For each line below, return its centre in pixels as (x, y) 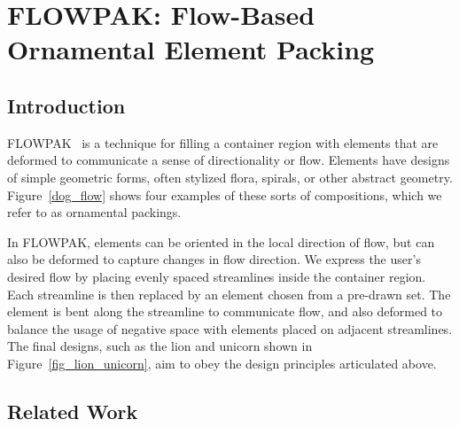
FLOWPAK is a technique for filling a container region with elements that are (223, 142)
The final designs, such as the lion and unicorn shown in (160, 346)
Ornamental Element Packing (191, 49)
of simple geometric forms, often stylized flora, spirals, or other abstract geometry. (230, 177)
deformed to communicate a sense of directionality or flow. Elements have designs (229, 160)
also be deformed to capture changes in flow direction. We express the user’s (214, 259)
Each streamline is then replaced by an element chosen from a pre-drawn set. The (229, 294)
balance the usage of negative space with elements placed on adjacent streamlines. (230, 328)
